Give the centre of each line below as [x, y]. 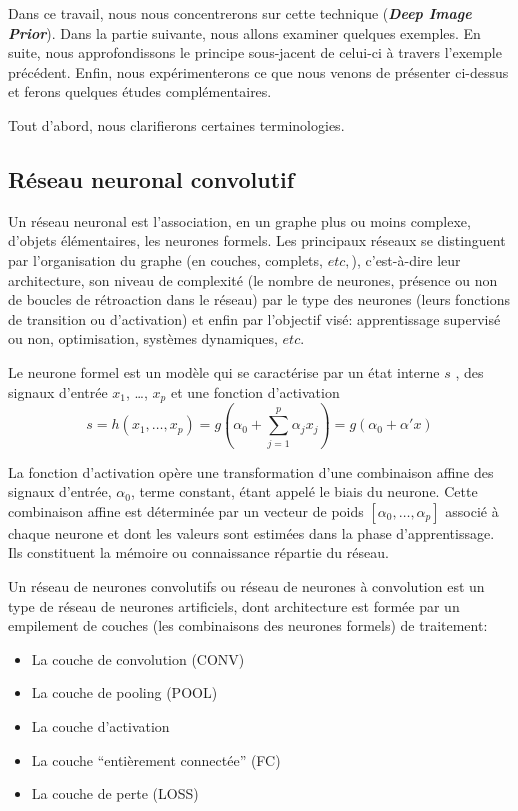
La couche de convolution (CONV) [138, 658]
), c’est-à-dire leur [406, 259]
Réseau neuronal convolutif [151, 178]
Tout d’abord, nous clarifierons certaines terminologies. [176, 124]
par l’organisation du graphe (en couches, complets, [165, 259]
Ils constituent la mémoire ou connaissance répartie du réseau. [198, 552]
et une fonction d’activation [255, 391]
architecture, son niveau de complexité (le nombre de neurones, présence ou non [253, 279]
